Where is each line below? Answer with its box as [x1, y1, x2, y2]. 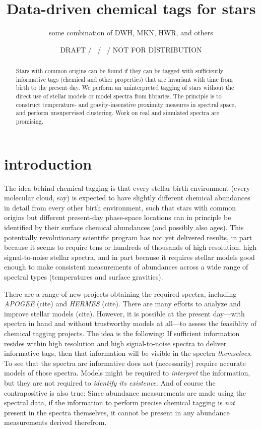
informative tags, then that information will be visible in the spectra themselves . [4, 348, 252, 358]
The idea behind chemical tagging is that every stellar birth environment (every [4, 182, 250, 193]
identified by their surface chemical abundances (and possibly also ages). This [4, 222, 244, 233]
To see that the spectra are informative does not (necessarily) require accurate [4, 357, 246, 368]
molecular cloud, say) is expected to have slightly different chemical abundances [4, 192, 250, 203]
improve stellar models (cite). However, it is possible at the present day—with [4, 308, 245, 318]
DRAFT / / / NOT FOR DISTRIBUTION [60, 44, 202, 55]
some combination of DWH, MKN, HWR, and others [49, 27, 213, 38]
